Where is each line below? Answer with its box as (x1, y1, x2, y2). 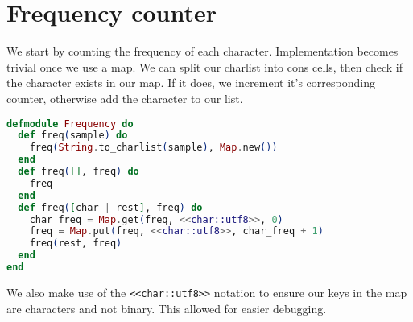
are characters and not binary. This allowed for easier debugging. (6, 299, 327, 316)
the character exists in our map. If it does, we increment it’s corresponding (6, 74, 375, 91)
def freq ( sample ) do (18, 130, 128, 142)
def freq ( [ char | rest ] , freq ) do (18, 201, 203, 213)
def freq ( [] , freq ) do (18, 166, 139, 177)
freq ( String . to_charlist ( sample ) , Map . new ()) (29, 142, 278, 154)
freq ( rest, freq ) (29, 237, 122, 250)
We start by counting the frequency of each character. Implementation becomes (6, 43, 399, 60)
